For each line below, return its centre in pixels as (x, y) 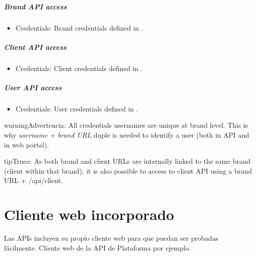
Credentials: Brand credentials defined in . (79, 27)
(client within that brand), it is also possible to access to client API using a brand (128, 170)
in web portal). (27, 144)
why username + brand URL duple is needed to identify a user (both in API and (127, 135)
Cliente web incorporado (89, 214)
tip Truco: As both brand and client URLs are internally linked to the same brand (127, 161)
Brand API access (36, 6)
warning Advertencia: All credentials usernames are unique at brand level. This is (126, 125)
